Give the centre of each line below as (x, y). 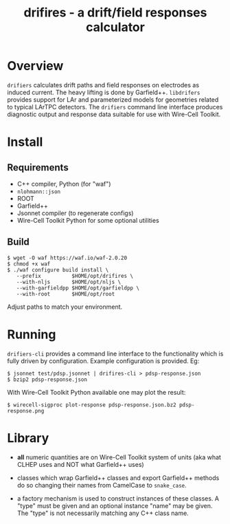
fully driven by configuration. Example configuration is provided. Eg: (103, 361)
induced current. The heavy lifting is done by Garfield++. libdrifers (104, 92)
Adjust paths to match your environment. (65, 307)
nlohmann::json (39, 192)
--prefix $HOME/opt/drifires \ (75, 276)
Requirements (38, 167)
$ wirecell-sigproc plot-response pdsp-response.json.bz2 (92, 405)
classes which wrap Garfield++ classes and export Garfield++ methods (118, 478)
